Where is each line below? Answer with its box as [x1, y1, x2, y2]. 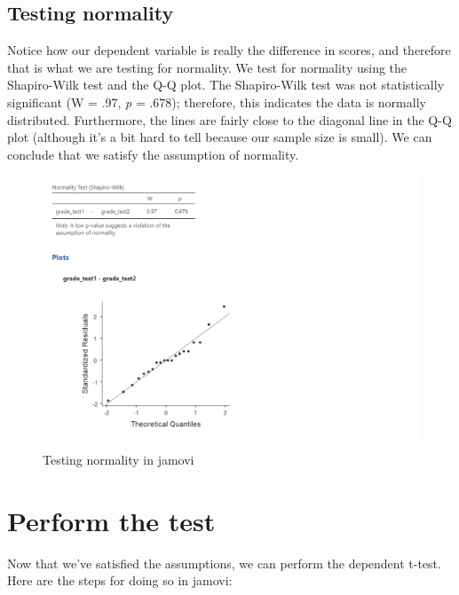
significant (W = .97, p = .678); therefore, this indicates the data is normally [7, 92, 426, 111]
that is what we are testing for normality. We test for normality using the [7, 58, 408, 76]
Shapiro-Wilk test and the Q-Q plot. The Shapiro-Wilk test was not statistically [7, 75, 445, 94]
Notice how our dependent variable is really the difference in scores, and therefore [7, 41, 451, 59]
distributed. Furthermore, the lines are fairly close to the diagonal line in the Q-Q [7, 110, 452, 129]
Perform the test [7, 502, 216, 538]
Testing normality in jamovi [43, 450, 194, 468]
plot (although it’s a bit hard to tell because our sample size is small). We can [7, 128, 432, 146]
